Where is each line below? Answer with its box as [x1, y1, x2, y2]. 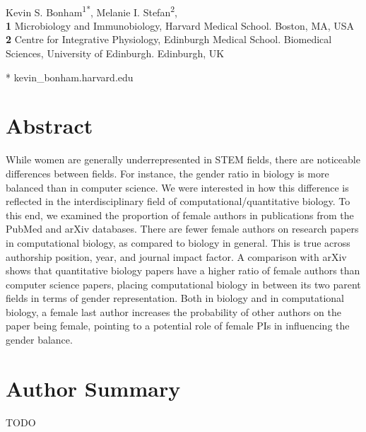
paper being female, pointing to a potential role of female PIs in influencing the [6, 318, 350, 333]
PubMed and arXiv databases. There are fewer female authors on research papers [6, 221, 359, 236]
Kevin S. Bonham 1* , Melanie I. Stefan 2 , [6, 2, 177, 19]
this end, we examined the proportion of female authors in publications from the [6, 207, 354, 222]
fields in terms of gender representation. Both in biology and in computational [6, 291, 344, 305]
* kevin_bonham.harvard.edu [6, 69, 134, 84]
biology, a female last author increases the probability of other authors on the [6, 304, 341, 319]
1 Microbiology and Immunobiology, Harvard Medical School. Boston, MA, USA [6, 18, 355, 33]
